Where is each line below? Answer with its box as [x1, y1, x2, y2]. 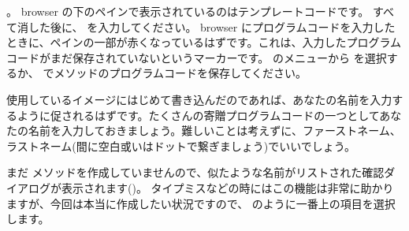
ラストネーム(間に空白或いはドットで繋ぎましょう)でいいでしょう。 [6, 137, 355, 154]
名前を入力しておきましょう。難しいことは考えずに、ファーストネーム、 [28, 122, 401, 139]
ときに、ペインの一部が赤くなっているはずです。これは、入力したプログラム [6, 34, 402, 50]
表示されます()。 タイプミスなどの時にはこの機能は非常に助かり [61, 179, 394, 196]
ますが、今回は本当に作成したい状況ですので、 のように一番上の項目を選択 [6, 195, 396, 211]
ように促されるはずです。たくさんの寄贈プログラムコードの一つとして [17, 106, 380, 123]
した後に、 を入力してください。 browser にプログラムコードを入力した [28, 18, 396, 35]
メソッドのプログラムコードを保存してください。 [54, 65, 307, 81]
